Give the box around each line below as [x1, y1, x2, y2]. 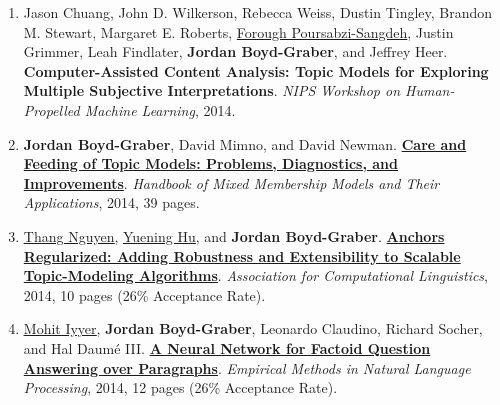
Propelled [23, 99, 80, 120]
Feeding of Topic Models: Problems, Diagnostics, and [23, 153, 398, 174]
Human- [405, 80, 455, 101]
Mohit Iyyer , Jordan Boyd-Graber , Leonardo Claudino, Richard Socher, [23, 318, 483, 339]
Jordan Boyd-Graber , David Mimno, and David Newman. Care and [23, 133, 467, 154]
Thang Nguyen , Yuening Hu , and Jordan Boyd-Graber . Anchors [23, 225, 445, 246]
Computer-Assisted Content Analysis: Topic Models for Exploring [23, 60, 489, 81]
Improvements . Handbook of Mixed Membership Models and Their [23, 172, 440, 193]
